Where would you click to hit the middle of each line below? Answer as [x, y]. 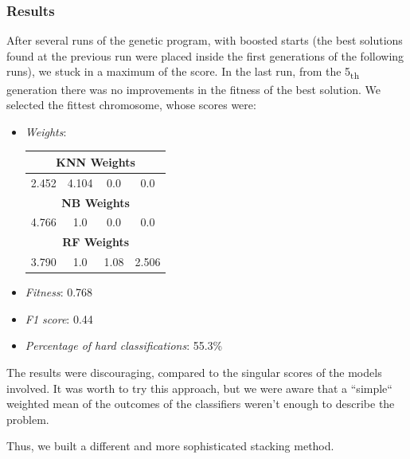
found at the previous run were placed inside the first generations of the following [205, 55]
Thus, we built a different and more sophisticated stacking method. [170, 446]
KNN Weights [96, 161]
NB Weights [96, 202]
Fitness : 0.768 [59, 292]
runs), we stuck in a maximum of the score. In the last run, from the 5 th [183, 73]
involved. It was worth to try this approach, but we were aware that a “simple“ [199, 388]
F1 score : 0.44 [59, 318]
